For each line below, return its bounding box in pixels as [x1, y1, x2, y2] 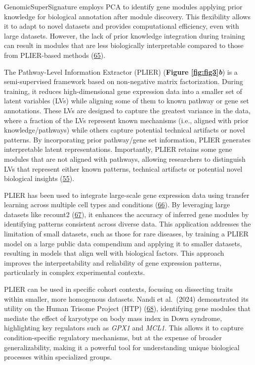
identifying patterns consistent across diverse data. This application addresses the [4, 219, 251, 229]
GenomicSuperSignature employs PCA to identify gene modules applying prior [4, 1, 243, 11]
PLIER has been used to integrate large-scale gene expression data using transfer [4, 189, 250, 200]
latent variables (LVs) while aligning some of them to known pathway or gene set [4, 95, 249, 106]
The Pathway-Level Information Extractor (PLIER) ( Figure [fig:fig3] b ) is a [4, 66, 238, 77]
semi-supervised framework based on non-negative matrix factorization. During [4, 76, 243, 87]
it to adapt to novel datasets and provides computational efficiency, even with [4, 21, 239, 31]
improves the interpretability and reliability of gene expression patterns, [4, 257, 222, 268]
